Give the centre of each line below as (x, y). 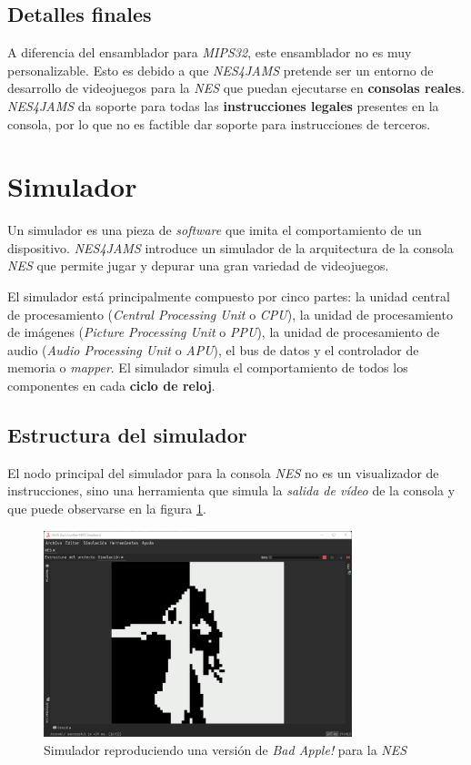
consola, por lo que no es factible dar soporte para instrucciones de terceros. (219, 123)
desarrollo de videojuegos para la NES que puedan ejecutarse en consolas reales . (236, 88)
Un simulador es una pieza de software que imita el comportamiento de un (215, 230)
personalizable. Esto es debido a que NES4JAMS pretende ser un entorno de (220, 70)
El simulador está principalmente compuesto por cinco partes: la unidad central (229, 296)
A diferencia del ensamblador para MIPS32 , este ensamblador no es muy (210, 52)
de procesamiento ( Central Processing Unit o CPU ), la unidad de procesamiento (230, 314)
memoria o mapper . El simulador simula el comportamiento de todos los (208, 367)
